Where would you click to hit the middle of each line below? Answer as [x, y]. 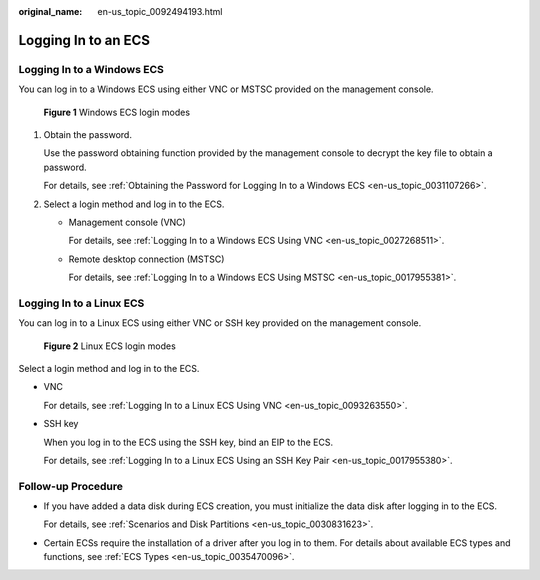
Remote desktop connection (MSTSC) [146, 259]
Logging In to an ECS [84, 40]
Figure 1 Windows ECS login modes [116, 112]
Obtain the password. [87, 134]
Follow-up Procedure [71, 486]
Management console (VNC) [127, 222]
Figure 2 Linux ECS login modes [110, 346]
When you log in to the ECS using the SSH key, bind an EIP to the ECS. [188, 442]
